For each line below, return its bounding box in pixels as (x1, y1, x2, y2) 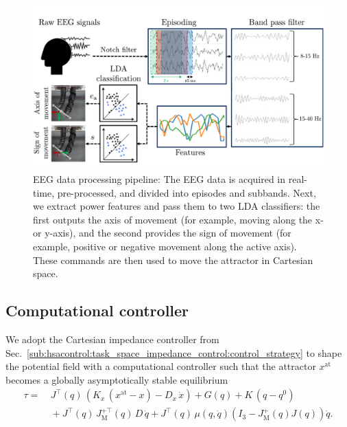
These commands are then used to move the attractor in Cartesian (33, 252, 313, 267)
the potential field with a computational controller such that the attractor (5, 359, 316, 373)
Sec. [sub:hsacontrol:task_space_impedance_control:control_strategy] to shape (5, 345, 342, 360)
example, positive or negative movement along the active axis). (33, 239, 297, 254)
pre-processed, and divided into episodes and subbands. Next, (57, 185, 316, 199)
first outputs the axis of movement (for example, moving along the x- (33, 212, 324, 226)
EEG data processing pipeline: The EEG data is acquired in (33, 172, 286, 186)
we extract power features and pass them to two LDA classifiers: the (33, 199, 320, 213)
